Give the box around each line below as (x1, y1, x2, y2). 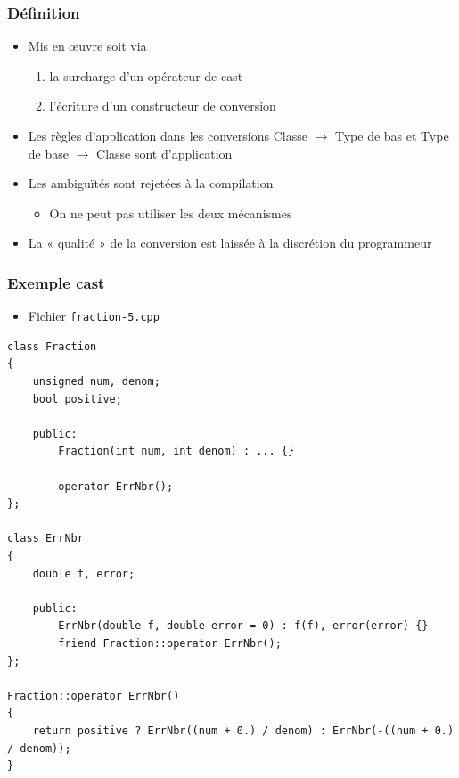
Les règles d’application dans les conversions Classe (28, 127, 307, 144)
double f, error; (32, 567, 135, 580)
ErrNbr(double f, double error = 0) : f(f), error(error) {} (58, 619, 429, 633)
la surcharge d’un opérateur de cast (49, 66, 243, 85)
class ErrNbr (7, 532, 84, 545)
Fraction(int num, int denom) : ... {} (58, 445, 295, 458)
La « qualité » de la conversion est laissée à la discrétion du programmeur (28, 233, 432, 252)
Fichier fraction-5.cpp (28, 307, 160, 325)
